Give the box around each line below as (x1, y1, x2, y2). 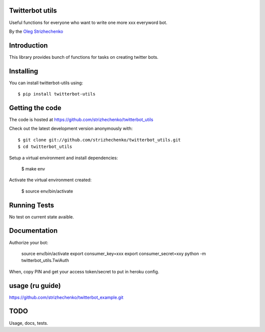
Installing (9, 67, 39, 75)
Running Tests (9, 201, 54, 209)
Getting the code (9, 103, 61, 112)
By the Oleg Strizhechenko (9, 28, 63, 34)
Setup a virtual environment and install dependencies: (9, 155, 118, 161)
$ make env (21, 166, 45, 171)
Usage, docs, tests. (9, 320, 49, 326)
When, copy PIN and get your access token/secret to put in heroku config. (9, 268, 159, 274)
